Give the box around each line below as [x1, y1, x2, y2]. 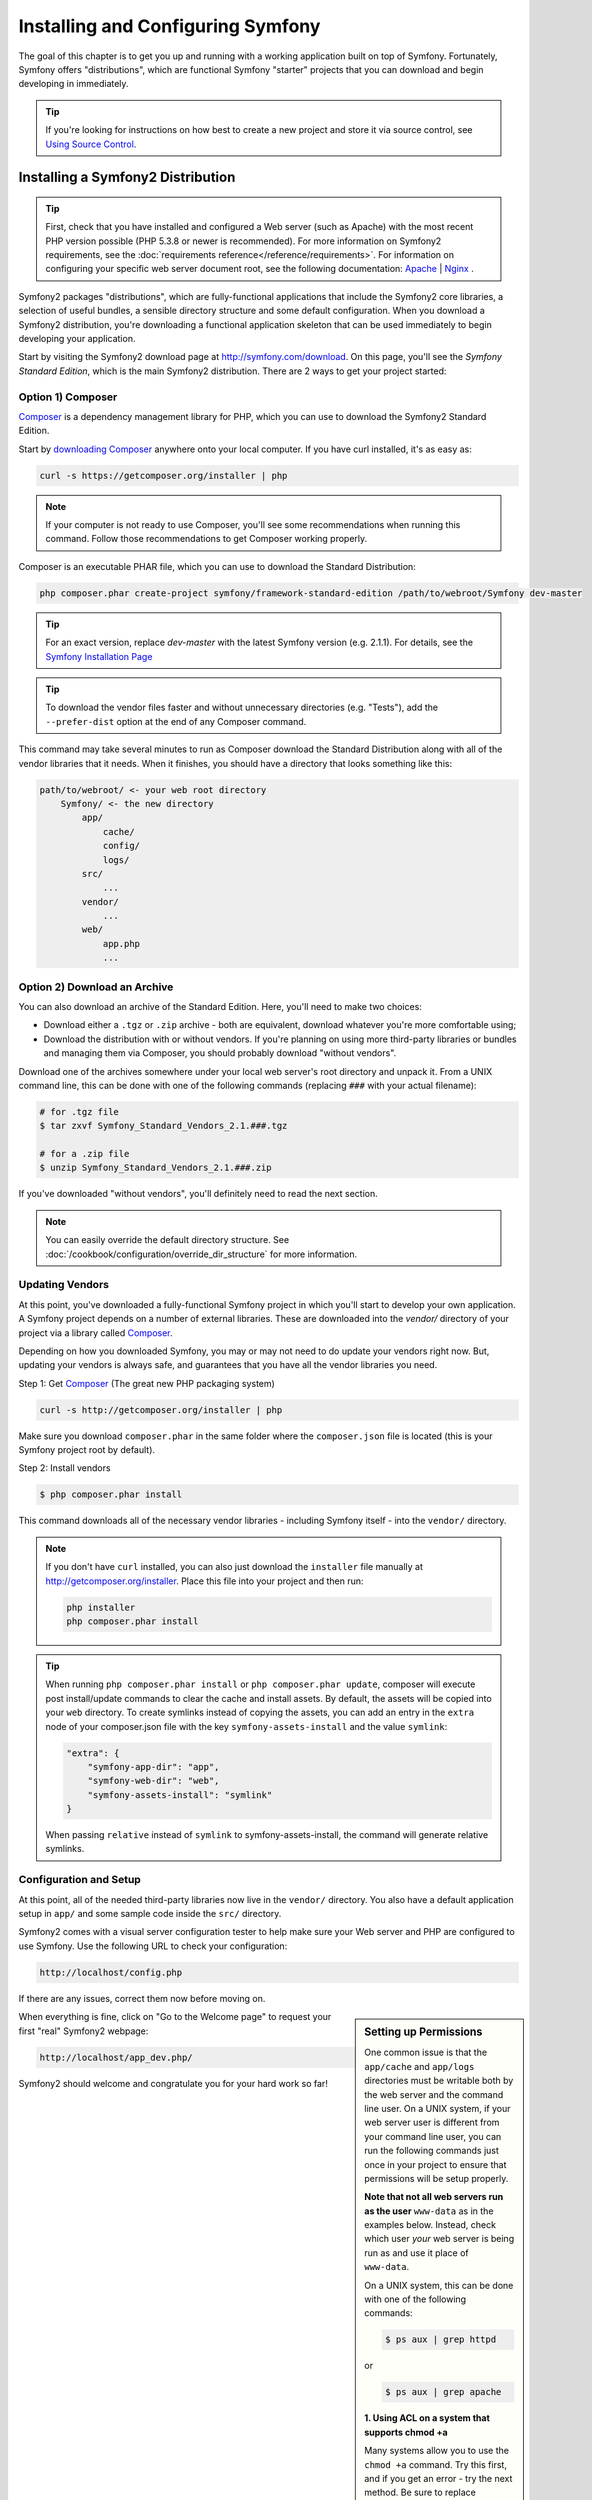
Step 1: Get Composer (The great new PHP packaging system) [18, 1377, 275, 1389]
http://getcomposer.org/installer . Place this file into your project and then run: [45, 1575, 364, 1587]
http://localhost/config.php [39, 1966, 183, 1978]
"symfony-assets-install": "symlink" [87, 1789, 273, 1800]
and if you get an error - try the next [364, 2472, 513, 2484]
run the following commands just [364, 2145, 500, 2157]
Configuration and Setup [18, 1873, 142, 1887]
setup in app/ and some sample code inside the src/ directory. [18, 1908, 282, 1919]
